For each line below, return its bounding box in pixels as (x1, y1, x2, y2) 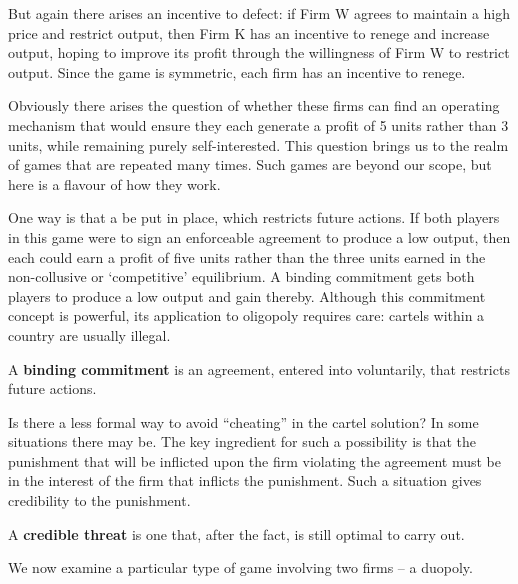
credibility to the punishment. (8, 490, 191, 511)
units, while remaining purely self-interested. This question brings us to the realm (8, 134, 509, 155)
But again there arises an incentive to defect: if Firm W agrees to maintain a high (8, 3, 511, 23)
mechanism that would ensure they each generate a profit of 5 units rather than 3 (8, 114, 509, 135)
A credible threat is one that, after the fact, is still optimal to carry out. (8, 523, 465, 544)
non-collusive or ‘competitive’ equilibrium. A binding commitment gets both (8, 266, 475, 287)
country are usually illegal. (8, 324, 171, 345)
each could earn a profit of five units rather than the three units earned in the (8, 246, 486, 267)
